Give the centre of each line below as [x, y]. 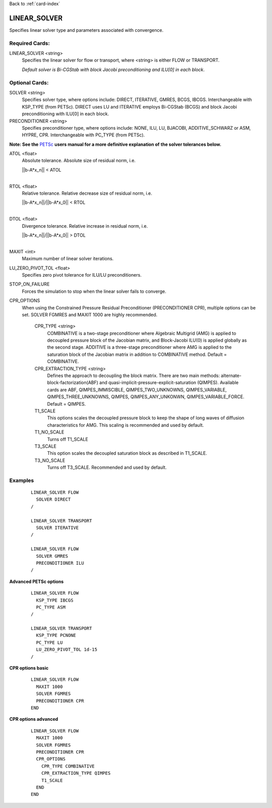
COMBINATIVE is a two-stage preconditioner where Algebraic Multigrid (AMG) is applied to [142, 333]
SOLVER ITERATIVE [57, 528]
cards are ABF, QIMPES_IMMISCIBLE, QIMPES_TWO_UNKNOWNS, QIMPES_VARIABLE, [137, 390]
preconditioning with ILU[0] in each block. [65, 114]
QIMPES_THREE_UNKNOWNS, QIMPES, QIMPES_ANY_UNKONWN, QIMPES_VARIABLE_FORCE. [146, 397]
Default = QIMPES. [66, 404]
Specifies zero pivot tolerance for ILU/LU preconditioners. [82, 275]
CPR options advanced [34, 719]
